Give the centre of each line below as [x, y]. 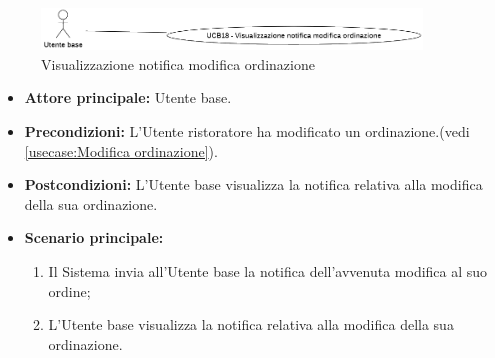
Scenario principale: [94, 237]
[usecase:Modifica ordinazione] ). [121, 150]
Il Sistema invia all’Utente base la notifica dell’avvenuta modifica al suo [268, 271]
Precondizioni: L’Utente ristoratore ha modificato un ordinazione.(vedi [247, 131]
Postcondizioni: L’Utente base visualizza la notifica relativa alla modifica [253, 184]
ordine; [69, 290]
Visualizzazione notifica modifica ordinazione [178, 63]
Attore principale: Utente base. [128, 97]
